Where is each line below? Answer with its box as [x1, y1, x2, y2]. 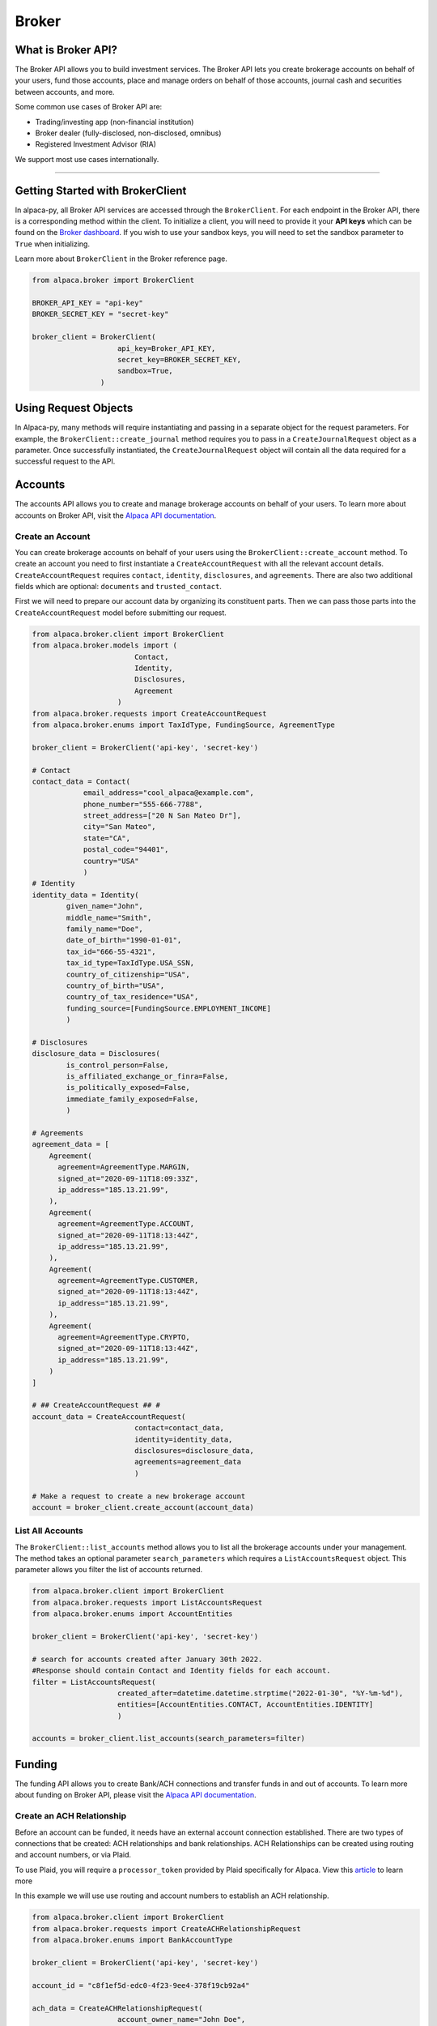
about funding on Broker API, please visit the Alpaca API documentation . [15, 1790, 257, 1800]
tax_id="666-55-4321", [66, 947, 157, 956]
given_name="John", [66, 902, 143, 911]
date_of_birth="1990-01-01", [66, 936, 182, 945]
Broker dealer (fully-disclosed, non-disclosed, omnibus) [35, 128, 222, 138]
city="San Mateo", [83, 823, 157, 831]
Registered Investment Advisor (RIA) [35, 139, 157, 149]
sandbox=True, [117, 366, 173, 376]
